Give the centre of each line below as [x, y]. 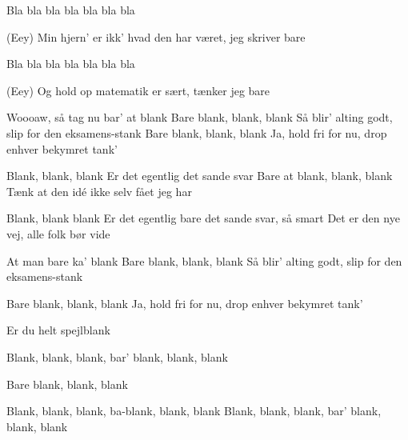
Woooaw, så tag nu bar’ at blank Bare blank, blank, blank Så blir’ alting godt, [200, 117]
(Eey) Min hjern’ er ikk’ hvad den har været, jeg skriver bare [156, 36]
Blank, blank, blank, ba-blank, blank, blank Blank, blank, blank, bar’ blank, [194, 411]
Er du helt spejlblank [58, 330]
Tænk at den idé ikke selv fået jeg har [99, 191]
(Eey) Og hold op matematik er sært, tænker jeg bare [138, 90]
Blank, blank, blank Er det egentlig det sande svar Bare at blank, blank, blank [200, 176]
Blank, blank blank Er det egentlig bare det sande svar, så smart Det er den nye [203, 218]
